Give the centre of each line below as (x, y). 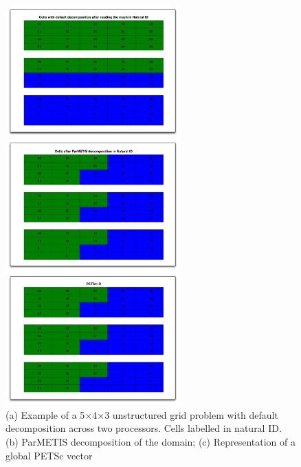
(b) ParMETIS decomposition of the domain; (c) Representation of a (151, 441)
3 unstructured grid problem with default (191, 414)
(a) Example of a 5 (45, 414)
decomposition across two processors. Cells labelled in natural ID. (144, 428)
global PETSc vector (49, 455)
